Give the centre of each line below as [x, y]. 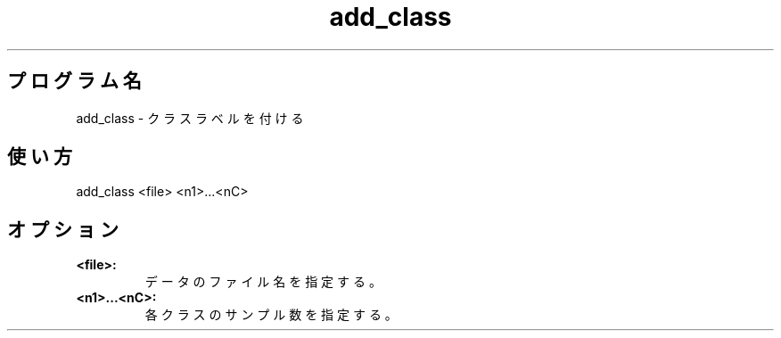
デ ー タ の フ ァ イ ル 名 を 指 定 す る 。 [263, 282]
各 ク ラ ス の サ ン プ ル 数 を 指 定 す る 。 [271, 315]
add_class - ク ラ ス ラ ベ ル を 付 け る [190, 118]
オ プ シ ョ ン [63, 229]
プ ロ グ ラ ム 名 [74, 81]
